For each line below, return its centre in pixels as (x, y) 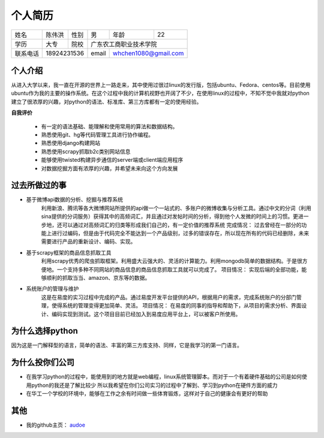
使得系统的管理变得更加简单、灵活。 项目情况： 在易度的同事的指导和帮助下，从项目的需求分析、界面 (176, 306)
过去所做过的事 (39, 185)
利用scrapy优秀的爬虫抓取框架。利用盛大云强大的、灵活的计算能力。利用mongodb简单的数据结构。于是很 (172, 261)
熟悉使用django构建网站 (71, 143)
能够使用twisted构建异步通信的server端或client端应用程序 (112, 160)
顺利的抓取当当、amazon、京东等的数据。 (98, 278)
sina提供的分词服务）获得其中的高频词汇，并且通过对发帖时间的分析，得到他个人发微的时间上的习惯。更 (169, 216)
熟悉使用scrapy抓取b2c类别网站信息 (86, 151)
